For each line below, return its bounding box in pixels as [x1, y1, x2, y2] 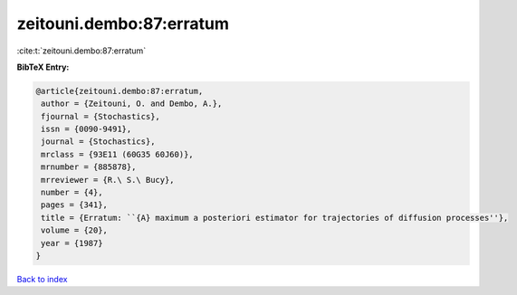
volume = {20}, [41, 225, 109, 235]
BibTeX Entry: [16, 62, 70, 72]
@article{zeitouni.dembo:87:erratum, [35, 86, 204, 96]
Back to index [16, 273, 68, 284]
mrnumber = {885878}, [41, 162, 137, 172]
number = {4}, [41, 187, 103, 198]
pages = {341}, [41, 200, 109, 210]
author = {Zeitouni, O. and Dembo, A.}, [41, 99, 223, 109]
